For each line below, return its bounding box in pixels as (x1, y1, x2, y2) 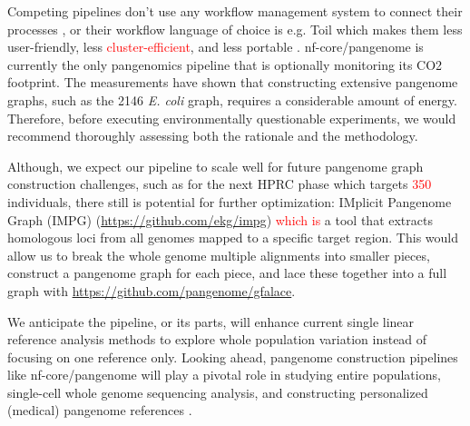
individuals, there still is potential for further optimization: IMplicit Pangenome (7, 192, 452, 211)
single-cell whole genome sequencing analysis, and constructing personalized (7, 382, 428, 401)
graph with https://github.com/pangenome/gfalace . (7, 281, 296, 300)
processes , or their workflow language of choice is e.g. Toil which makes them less (7, 19, 463, 38)
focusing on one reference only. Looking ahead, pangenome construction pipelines (7, 347, 458, 366)
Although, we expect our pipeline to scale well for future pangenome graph (7, 156, 424, 175)
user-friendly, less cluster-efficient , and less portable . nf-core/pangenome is (7, 37, 424, 56)
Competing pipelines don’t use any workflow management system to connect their (7, 2, 463, 20)
